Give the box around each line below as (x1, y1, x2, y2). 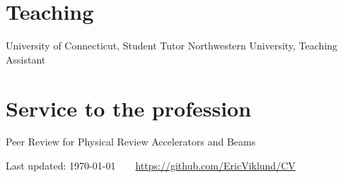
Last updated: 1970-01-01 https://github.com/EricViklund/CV (6, 158, 296, 173)
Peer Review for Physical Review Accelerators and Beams (6, 134, 256, 149)
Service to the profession (6, 93, 252, 122)
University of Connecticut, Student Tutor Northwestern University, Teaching (6, 38, 338, 53)
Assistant (6, 52, 46, 66)
